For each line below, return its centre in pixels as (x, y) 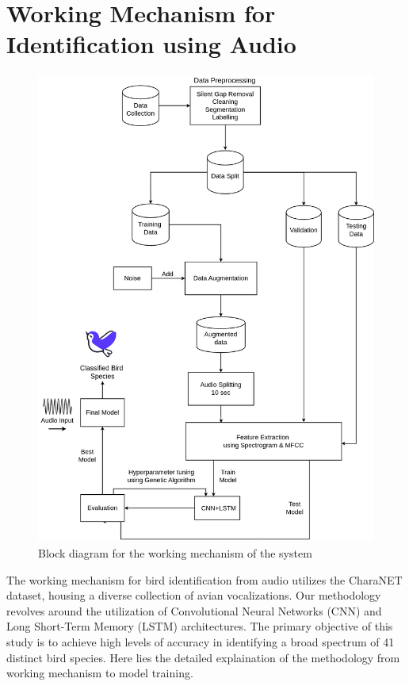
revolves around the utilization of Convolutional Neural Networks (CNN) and (194, 610)
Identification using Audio (151, 44)
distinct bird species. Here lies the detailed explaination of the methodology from (203, 657)
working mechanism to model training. (100, 673)
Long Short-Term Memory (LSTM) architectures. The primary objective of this (200, 626)
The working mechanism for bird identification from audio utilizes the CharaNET (204, 579)
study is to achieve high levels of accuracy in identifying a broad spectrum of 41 (201, 641)
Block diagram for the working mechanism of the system (175, 553)
